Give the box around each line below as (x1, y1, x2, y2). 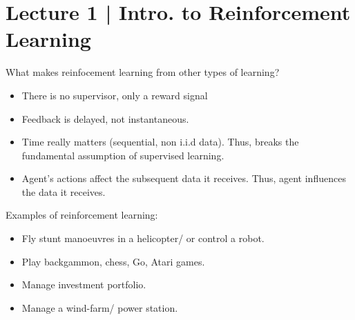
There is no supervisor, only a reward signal (21, 88, 208, 102)
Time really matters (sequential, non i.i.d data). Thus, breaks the (21, 134, 299, 149)
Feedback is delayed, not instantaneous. (21, 111, 189, 126)
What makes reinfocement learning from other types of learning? (6, 65, 280, 79)
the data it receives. (21, 184, 106, 199)
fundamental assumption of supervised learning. (21, 148, 224, 162)
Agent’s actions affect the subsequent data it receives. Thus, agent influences (21, 171, 346, 186)
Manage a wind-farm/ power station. (21, 300, 178, 314)
